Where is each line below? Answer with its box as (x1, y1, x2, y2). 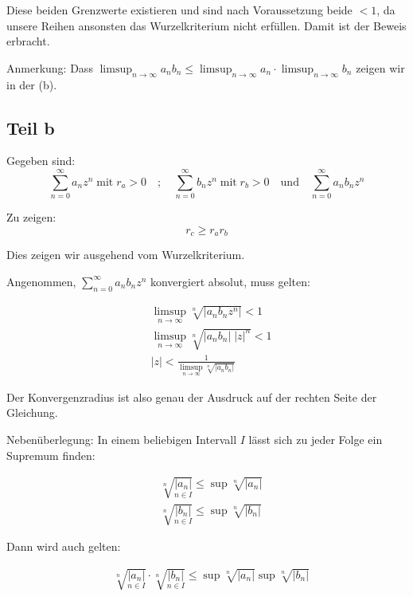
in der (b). (6, 76, 57, 92)
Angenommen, (6, 273, 76, 289)
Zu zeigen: (6, 209, 56, 226)
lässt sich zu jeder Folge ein (248, 430, 383, 447)
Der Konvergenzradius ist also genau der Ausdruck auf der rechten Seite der (6, 388, 377, 405)
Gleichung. (6, 404, 58, 421)
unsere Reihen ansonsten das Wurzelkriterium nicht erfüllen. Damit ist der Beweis (6, 17, 407, 33)
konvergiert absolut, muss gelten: (150, 273, 310, 289)
